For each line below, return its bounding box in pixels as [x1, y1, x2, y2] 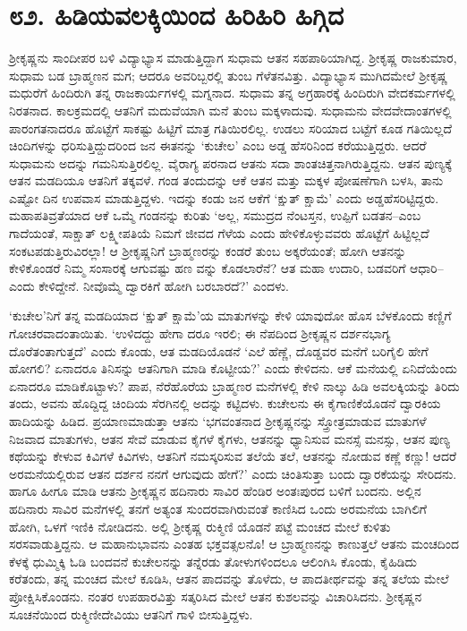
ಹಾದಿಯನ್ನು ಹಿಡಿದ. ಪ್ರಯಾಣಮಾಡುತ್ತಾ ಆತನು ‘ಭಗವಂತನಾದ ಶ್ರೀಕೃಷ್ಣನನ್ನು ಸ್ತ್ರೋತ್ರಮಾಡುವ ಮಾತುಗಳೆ [9, 412, 427, 430]
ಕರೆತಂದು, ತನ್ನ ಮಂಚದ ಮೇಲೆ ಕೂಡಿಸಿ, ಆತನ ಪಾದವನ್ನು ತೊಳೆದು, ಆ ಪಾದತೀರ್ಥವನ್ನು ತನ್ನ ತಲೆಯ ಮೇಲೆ [9, 569, 449, 588]
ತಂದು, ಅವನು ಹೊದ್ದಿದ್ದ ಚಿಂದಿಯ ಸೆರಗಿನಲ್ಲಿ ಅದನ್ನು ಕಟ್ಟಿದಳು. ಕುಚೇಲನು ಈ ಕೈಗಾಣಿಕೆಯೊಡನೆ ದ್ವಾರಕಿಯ [9, 394, 441, 413]
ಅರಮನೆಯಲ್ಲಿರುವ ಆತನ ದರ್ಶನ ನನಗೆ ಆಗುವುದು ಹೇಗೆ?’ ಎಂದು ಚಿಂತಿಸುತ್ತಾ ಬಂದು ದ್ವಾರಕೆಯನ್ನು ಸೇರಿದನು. [9, 464, 457, 482]
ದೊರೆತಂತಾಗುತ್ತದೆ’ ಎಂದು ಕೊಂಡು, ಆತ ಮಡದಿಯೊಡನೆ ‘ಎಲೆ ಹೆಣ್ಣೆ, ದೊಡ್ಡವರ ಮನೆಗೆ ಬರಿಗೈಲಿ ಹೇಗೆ [9, 341, 429, 360]
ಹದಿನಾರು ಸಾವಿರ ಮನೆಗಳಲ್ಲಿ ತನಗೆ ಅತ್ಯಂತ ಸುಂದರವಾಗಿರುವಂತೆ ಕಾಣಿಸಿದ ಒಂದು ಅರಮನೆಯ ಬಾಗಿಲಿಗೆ [9, 499, 427, 517]
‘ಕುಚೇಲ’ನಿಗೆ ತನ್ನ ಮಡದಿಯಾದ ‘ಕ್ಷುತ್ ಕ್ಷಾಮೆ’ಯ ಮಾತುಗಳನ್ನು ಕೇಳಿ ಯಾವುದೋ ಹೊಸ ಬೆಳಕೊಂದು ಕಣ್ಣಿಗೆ [9, 306, 452, 325]
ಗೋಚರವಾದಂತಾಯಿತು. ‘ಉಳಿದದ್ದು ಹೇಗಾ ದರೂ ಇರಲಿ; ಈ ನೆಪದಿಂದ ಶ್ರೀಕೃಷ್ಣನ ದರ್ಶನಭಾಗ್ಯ [9, 324, 391, 343]
